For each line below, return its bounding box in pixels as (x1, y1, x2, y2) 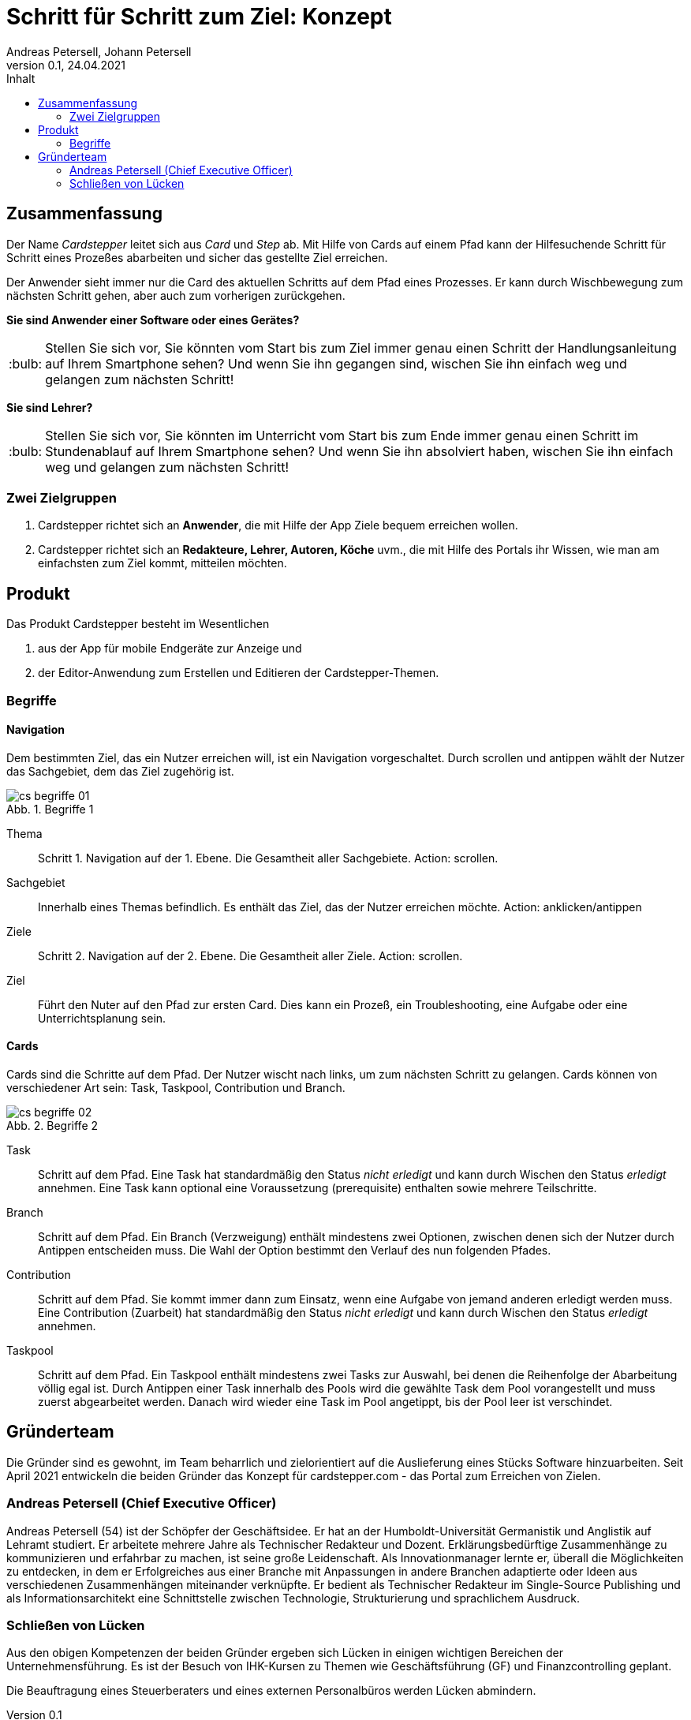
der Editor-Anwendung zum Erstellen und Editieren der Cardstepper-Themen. (38, 666, 439, 680)
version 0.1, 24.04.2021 (6, 58, 125, 72)
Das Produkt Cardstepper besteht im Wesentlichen (6, 617, 270, 631)
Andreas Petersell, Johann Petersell (6, 44, 192, 58)
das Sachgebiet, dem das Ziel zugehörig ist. (6, 764, 234, 778)
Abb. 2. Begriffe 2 (6, 1119, 99, 1132)
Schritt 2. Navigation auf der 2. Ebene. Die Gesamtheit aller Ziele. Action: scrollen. (38, 948, 463, 963)
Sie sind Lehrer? (6, 400, 93, 414)
